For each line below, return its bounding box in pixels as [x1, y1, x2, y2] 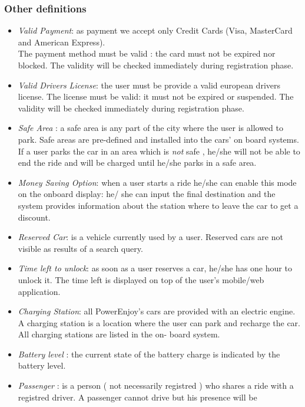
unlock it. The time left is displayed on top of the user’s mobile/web [18, 273, 264, 285]
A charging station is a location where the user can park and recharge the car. [18, 316, 301, 329]
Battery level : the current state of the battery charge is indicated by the [18, 347, 280, 360]
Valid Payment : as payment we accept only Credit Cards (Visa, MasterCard [18, 24, 293, 37]
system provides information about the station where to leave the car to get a [18, 199, 299, 211]
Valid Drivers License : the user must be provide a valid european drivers [18, 78, 281, 91]
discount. [18, 211, 51, 223]
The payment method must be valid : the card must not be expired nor [18, 47, 276, 60]
